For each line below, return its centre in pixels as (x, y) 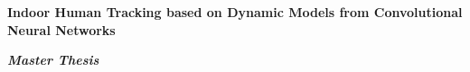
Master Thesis (53, 60)
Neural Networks (61, 29)
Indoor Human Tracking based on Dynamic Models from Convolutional (235, 12)
